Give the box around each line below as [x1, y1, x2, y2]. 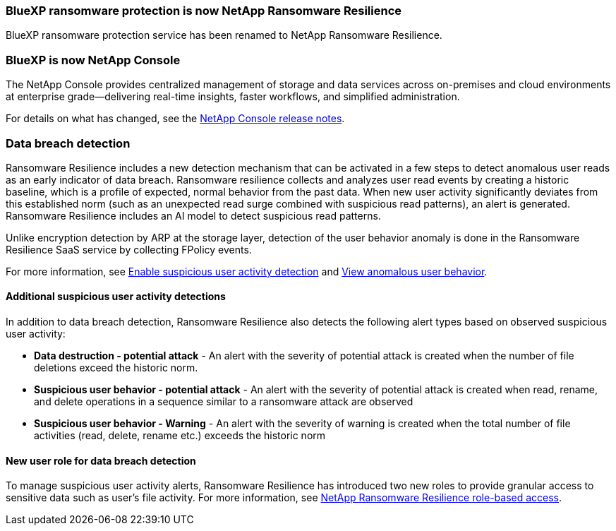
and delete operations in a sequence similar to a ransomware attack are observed [34, 395, 413, 408]
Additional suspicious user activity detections [6, 290, 226, 303]
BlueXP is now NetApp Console [6, 52, 181, 67]
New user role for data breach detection [6, 454, 196, 467]
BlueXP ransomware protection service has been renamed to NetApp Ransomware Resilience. [6, 29, 442, 42]
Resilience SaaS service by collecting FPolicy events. [6, 243, 252, 256]
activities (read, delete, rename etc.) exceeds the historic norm [34, 429, 326, 442]
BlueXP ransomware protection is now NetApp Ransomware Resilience [6, 4, 402, 18]
